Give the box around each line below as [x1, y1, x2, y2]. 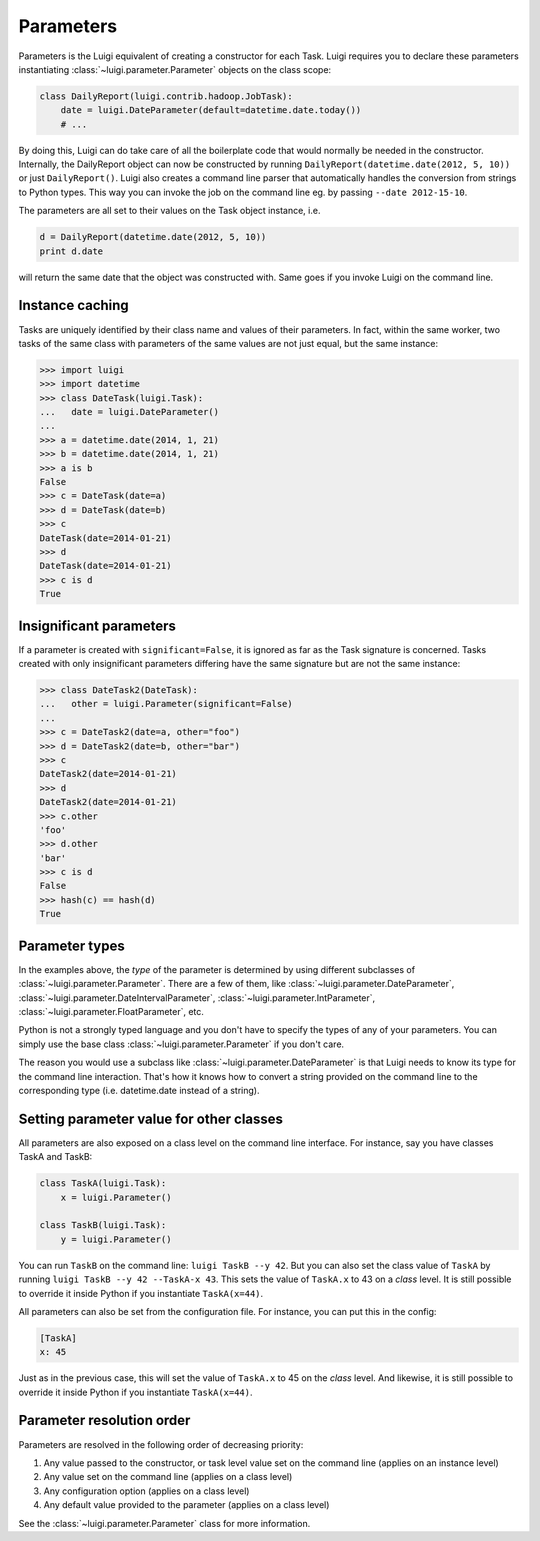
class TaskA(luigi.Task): [39, 1178, 167, 1189]
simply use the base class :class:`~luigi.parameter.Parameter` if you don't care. [18, 1038, 345, 1050]
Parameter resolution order [18, 1412, 191, 1429]
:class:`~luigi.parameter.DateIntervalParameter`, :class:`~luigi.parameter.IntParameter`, [18, 991, 376, 1004]
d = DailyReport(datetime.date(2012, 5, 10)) [39, 231, 267, 243]
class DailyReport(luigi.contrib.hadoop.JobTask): [39, 90, 294, 102]
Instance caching [18, 297, 129, 314]
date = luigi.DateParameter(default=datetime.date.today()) [60, 105, 362, 116]
